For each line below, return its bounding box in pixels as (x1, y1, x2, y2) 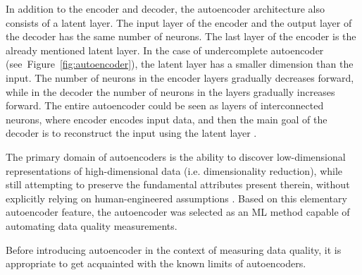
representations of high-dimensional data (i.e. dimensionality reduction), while (6, 163, 343, 178)
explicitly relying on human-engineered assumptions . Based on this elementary (6, 190, 347, 205)
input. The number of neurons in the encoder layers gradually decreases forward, (6, 70, 354, 85)
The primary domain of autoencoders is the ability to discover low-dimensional (6, 149, 346, 164)
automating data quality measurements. (6, 218, 177, 233)
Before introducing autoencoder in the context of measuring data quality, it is (6, 242, 342, 257)
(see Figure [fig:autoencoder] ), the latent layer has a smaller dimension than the (6, 56, 354, 71)
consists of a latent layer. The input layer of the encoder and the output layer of (6, 15, 352, 30)
